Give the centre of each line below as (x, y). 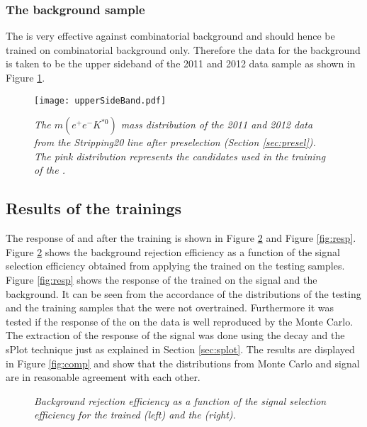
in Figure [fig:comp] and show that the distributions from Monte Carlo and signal (183, 363)
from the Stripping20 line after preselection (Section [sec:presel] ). (175, 142)
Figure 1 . (26, 77)
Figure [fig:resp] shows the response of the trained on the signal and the (162, 280)
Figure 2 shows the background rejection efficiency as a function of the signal (173, 251)
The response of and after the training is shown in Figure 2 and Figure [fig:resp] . (181, 238)
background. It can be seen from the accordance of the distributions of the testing (183, 293)
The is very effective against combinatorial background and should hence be (170, 36)
